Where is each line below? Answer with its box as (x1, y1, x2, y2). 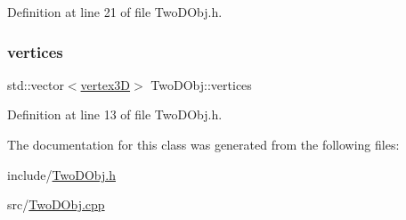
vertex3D (80, 75, 131, 94)
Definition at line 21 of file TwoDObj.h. (7, 3, 223, 20)
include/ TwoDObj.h (7, 165, 116, 183)
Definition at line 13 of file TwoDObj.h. (7, 105, 223, 124)
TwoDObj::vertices (150, 75, 252, 94)
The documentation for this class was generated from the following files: (7, 135, 400, 153)
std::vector (7, 75, 64, 94)
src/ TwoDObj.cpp (7, 195, 105, 214)
